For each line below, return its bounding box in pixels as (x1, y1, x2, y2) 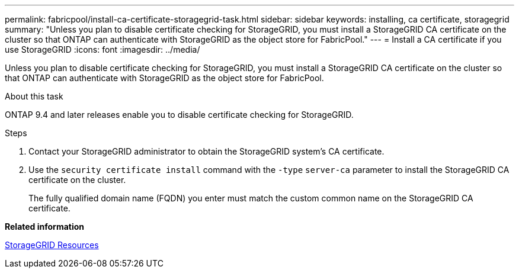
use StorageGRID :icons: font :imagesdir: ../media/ (5, 44, 200, 54)
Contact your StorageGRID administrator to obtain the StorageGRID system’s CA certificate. (28, 146, 385, 156)
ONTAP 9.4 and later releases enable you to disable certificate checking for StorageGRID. (5, 110, 354, 120)
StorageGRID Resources (5, 240, 99, 250)
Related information (5, 221, 85, 232)
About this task (5, 91, 63, 101)
